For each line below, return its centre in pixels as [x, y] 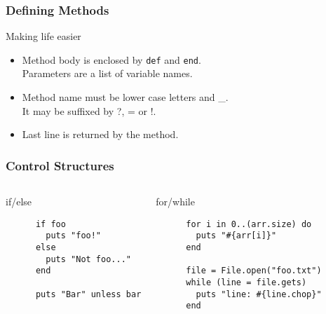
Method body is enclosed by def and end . [111, 59]
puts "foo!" [74, 236]
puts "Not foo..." [88, 259]
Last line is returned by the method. [100, 134]
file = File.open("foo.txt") [254, 271]
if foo [50, 224]
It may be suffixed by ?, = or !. [89, 110]
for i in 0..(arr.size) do [249, 224]
